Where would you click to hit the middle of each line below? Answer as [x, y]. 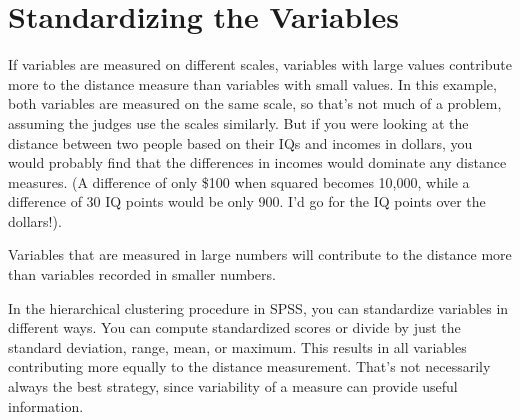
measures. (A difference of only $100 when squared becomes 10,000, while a [239, 181]
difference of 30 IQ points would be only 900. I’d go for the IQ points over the [247, 201]
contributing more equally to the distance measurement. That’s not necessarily [249, 366]
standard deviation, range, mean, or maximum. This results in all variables [237, 346]
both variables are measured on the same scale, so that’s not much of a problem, [255, 103]
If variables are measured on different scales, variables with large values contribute [260, 64]
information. [46, 405]
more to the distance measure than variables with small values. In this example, [252, 83]
